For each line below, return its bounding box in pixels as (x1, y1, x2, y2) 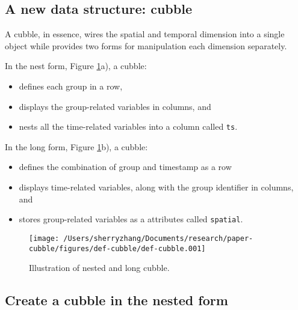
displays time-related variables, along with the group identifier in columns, (19, 181, 294, 193)
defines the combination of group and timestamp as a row (19, 160, 232, 173)
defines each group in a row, (19, 79, 123, 92)
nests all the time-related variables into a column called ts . (19, 120, 238, 133)
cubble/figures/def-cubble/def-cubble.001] (29, 244, 206, 253)
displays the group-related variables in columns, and (19, 100, 211, 112)
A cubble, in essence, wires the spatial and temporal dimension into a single (5, 28, 285, 40)
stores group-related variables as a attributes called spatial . (19, 213, 243, 225)
